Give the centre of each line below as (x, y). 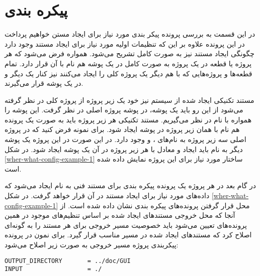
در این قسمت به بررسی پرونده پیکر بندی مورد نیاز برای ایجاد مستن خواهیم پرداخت (130, 34)
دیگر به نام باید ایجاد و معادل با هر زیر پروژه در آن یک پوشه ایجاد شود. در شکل (124, 149)
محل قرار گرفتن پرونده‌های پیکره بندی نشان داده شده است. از (155, 205)
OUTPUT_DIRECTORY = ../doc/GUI (68, 261)
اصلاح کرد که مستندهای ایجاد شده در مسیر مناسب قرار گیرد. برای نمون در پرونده (128, 235)
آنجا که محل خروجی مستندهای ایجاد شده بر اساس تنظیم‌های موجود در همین (120, 215)
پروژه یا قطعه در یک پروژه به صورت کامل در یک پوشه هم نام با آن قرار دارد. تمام (128, 63)
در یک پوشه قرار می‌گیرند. (44, 83)
